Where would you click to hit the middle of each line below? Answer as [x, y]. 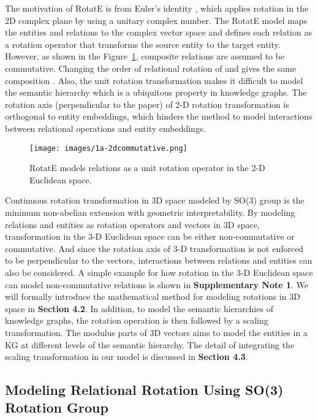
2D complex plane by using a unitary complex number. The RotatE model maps [156, 20]
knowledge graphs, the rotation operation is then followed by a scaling [137, 320]
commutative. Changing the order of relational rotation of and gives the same [151, 68]
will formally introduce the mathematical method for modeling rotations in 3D [153, 296]
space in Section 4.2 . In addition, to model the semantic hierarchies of [139, 308]
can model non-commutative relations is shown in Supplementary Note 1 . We [157, 284]
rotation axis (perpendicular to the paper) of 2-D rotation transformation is [147, 104]
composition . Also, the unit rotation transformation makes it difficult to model [154, 80]
